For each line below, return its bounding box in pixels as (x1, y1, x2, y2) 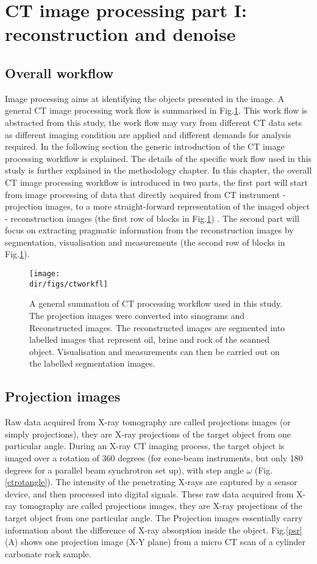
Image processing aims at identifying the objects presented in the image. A (5, 92, 285, 104)
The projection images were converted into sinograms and (29, 309, 245, 321)
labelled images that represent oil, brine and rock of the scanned (29, 333, 269, 346)
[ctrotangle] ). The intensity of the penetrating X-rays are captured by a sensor (5, 475, 297, 488)
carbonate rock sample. (5, 547, 91, 560)
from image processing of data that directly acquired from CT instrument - (5, 188, 286, 200)
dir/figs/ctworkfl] (29, 279, 108, 288)
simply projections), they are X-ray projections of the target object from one (5, 427, 291, 440)
